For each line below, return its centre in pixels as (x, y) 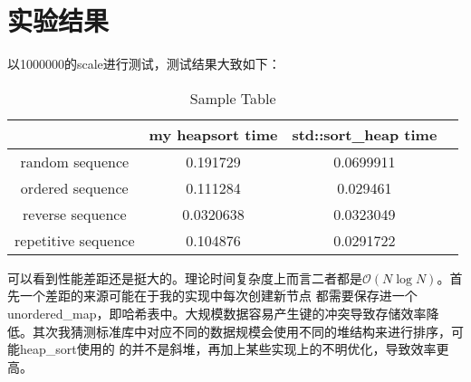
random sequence (75, 161)
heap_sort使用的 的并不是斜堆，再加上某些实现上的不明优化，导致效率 (228, 349)
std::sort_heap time (365, 134)
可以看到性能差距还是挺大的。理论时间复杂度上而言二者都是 (185, 277)
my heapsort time (213, 134)
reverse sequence (75, 214)
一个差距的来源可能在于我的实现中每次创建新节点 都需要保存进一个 (218, 296)
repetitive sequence (75, 240)
